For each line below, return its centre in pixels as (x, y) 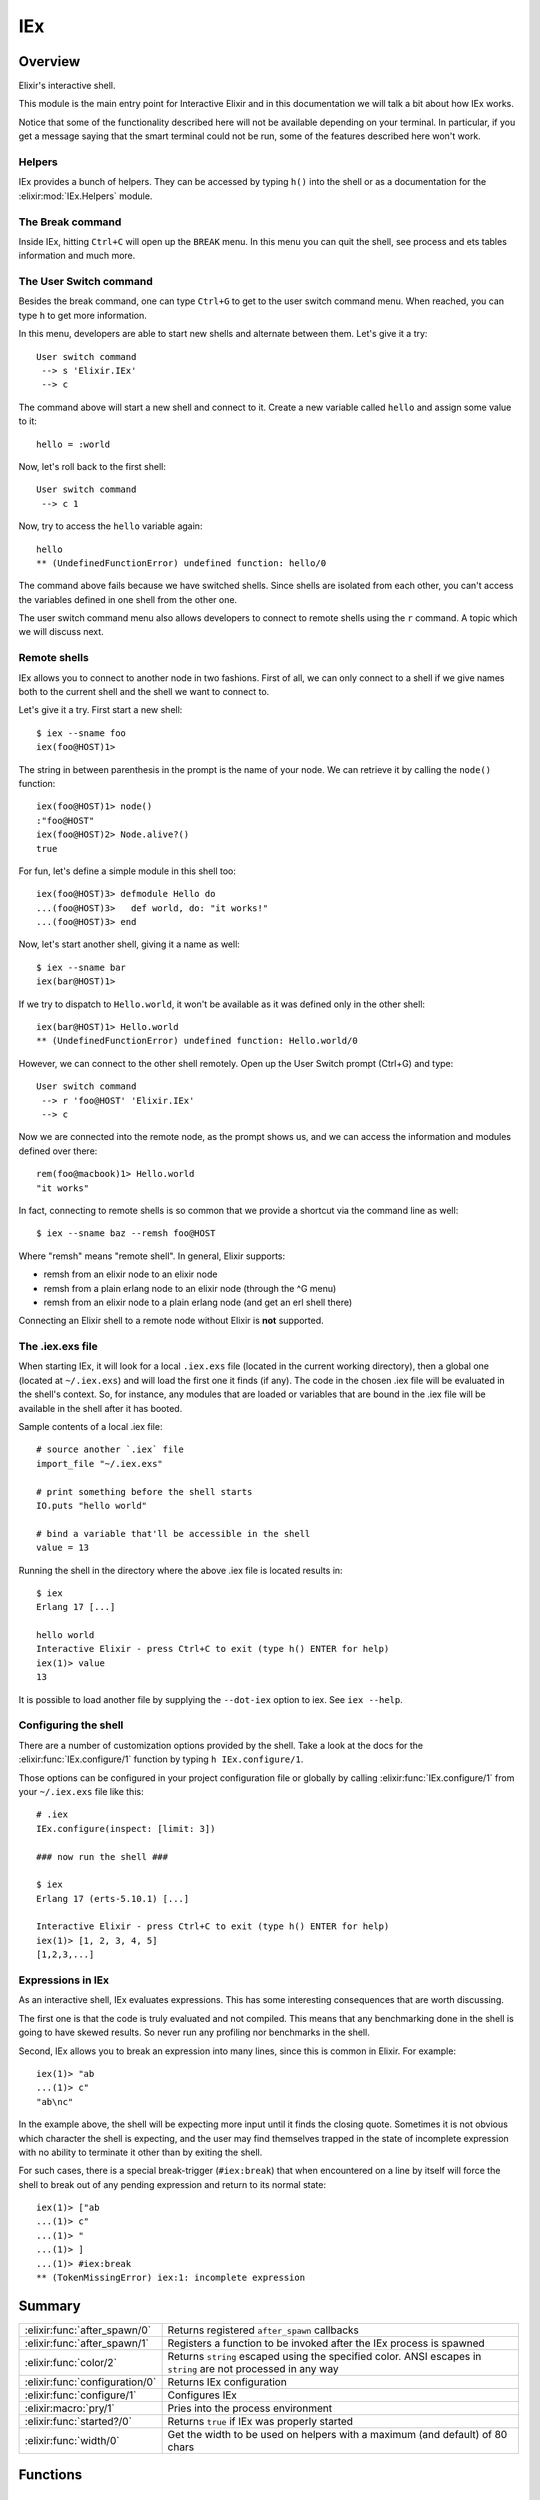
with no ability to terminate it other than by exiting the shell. (140, 2152)
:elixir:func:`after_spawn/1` (86, 2343)
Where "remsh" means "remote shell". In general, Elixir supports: (152, 1256)
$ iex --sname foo (81, 733)
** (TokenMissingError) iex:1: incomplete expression (170, 2278)
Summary (49, 2305)
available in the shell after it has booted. (100, 1408)
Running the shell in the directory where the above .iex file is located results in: (181, 1570)
